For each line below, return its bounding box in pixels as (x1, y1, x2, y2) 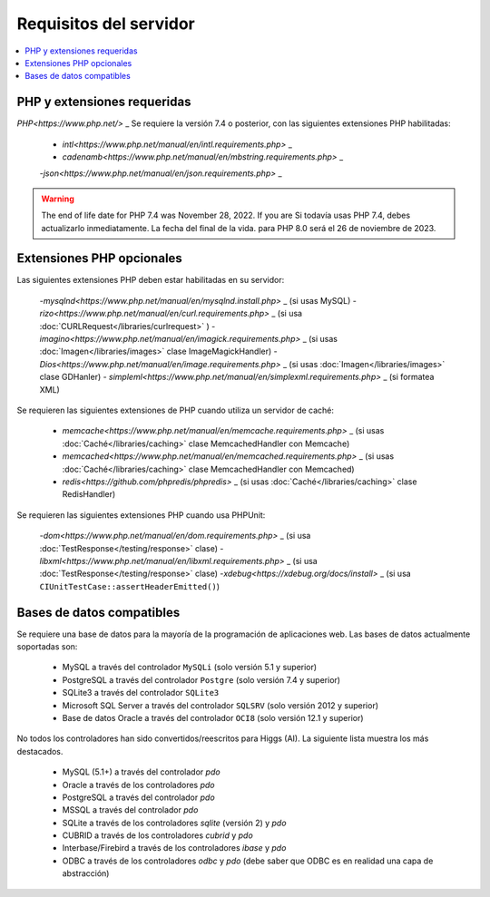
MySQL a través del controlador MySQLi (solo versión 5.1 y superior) (62, 662, 318, 673)
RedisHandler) (62, 489, 116, 500)
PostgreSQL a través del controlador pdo (62, 792, 215, 803)
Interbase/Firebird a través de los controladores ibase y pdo (62, 843, 287, 853)
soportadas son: (16, 640, 78, 652)
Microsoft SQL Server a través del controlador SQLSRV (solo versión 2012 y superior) (62, 699, 379, 711)
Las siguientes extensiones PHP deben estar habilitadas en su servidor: (16, 275, 285, 286)
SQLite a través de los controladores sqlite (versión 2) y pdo (62, 817, 287, 828)
